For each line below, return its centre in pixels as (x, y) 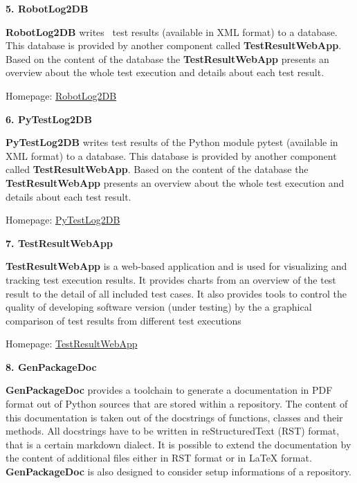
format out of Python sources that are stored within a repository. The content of (177, 404)
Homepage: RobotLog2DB (61, 95)
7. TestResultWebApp (59, 243)
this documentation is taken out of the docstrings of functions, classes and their (174, 417)
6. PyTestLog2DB (49, 119)
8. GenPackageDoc (51, 366)
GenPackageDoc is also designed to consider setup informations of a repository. (178, 472)
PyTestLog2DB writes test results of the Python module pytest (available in (172, 142)
